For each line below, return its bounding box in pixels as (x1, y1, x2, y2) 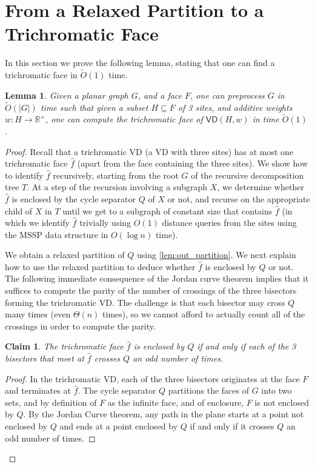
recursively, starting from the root (53, 168, 179, 181)
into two (261, 384, 292, 397)
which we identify (5, 216, 70, 229)
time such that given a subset (40, 101, 148, 113)
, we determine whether (217, 181, 304, 193)
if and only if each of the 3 (197, 340, 296, 353)
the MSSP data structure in (5, 228, 108, 240)
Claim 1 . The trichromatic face (5, 340, 124, 353)
